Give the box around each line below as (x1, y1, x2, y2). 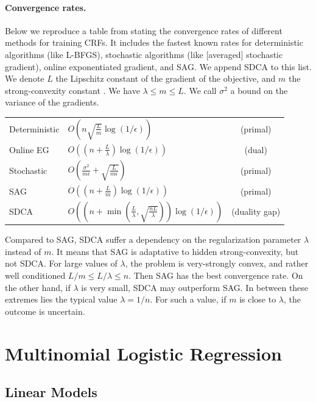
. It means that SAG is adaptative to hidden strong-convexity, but (51, 245, 299, 257)
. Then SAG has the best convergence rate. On (128, 268, 303, 281)
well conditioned (5, 268, 66, 281)
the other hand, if (5, 281, 71, 293)
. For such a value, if (150, 293, 226, 306)
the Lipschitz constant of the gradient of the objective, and (55, 72, 276, 85)
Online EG (9, 143, 49, 156)
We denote (5, 72, 44, 85)
